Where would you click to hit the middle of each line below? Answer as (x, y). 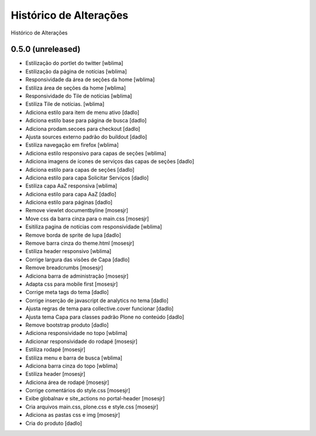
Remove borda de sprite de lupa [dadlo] (73, 235)
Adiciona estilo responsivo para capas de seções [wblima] (96, 153)
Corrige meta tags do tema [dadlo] (67, 292)
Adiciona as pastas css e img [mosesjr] (73, 415)
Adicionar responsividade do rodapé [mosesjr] (81, 341)
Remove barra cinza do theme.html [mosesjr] (80, 243)
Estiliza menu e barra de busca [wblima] (74, 358)
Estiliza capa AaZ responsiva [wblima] (71, 186)
